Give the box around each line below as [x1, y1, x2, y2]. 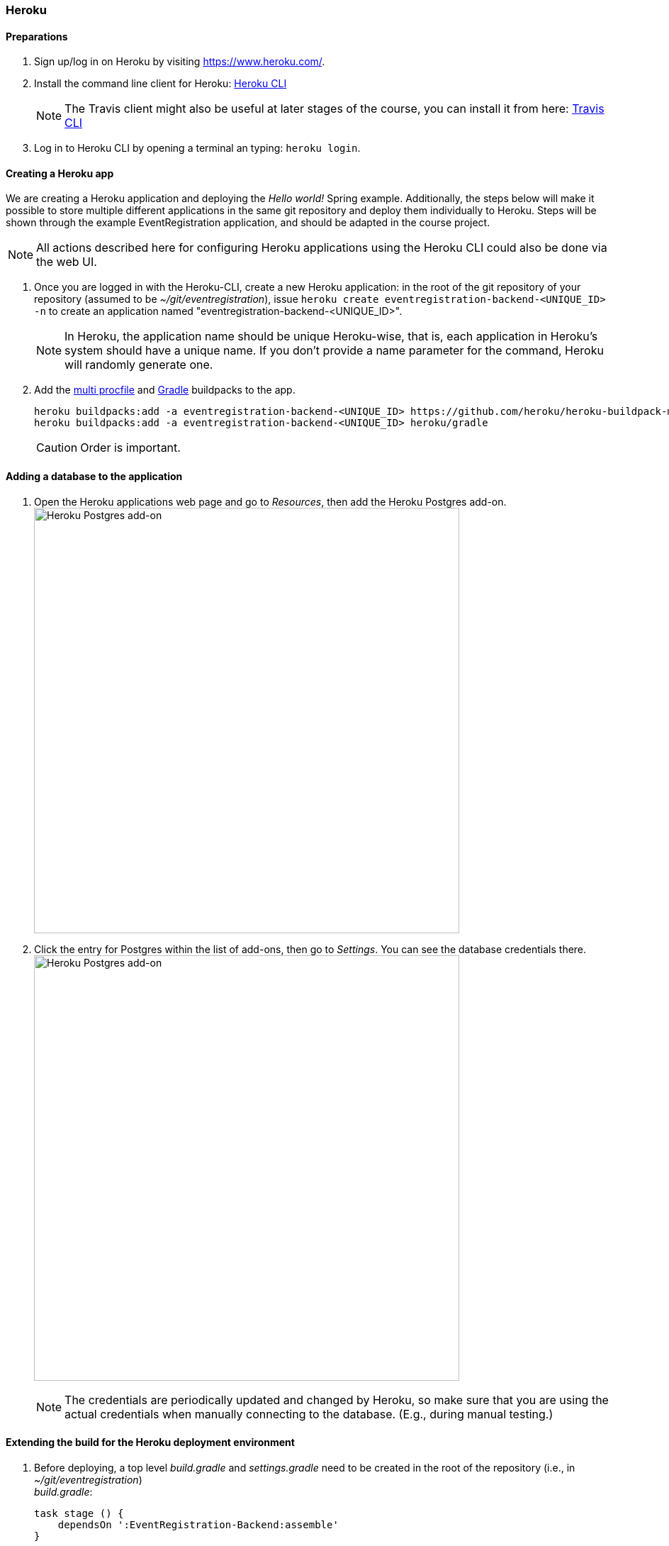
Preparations [6, 30, 68, 43]
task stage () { [34, 1507, 124, 1519]
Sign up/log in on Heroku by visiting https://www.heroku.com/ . [34, 55, 325, 68]
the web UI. [36, 255, 97, 269]
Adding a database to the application [6, 470, 183, 483]
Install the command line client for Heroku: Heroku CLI [34, 77, 287, 90]
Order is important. [80, 440, 181, 455]
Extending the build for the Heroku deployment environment [6, 1436, 295, 1449]
